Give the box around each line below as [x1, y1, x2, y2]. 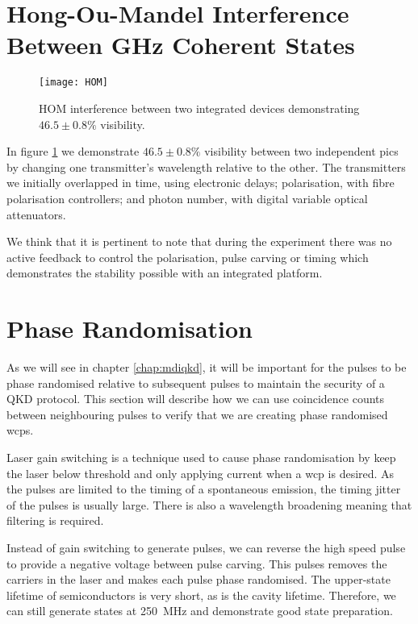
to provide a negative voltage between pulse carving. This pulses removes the [6, 555, 387, 572]
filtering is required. [6, 512, 104, 529]
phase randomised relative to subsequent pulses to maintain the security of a [6, 374, 385, 391]
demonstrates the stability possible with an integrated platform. [6, 264, 323, 281]
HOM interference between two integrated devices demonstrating [39, 99, 360, 116]
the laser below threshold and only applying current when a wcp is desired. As [6, 464, 395, 481]
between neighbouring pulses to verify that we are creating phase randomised [6, 406, 388, 422]
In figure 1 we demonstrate [6, 143, 140, 160]
